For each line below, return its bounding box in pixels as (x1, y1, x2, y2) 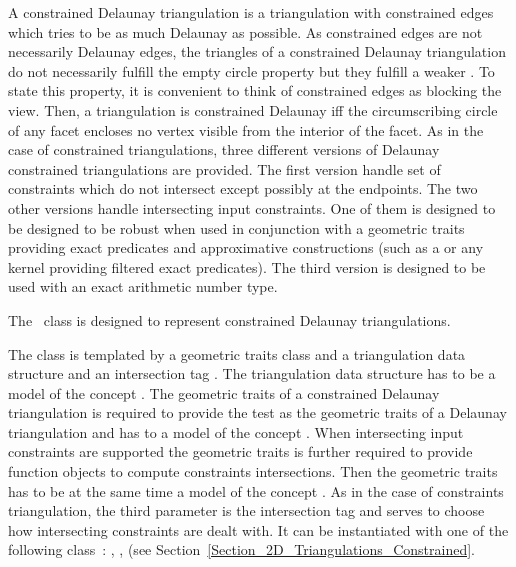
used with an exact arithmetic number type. (8, 276, 278, 297)
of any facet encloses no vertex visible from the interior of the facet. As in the (8, 119, 484, 140)
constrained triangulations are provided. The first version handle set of (8, 158, 441, 179)
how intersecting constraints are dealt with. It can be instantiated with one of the (8, 519, 509, 540)
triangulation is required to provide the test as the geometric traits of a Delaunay (8, 402, 507, 423)
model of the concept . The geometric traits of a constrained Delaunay (8, 382, 440, 403)
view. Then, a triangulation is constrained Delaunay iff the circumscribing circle (8, 99, 498, 120)
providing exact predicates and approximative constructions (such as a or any (8, 237, 484, 258)
